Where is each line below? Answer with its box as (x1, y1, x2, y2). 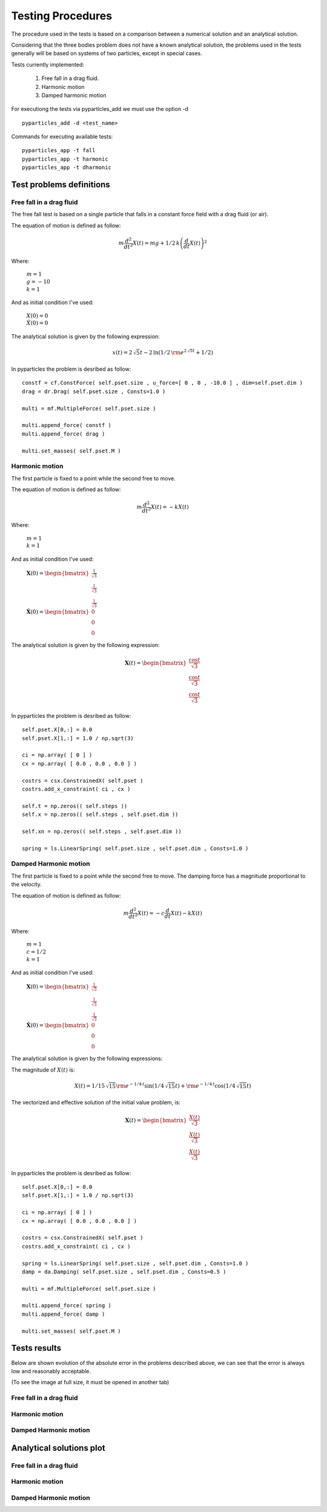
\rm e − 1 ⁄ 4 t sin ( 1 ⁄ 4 (116, 1081, 165, 1089)
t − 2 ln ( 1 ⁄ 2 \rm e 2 (139, 348, 187, 356)
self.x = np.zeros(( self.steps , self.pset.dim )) (22, 811, 179, 818)
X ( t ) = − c (137, 909, 165, 917)
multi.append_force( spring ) (22, 1302, 112, 1309)
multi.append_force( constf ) (22, 422, 112, 429)
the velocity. (11, 881, 42, 888)
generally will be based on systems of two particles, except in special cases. (11, 50, 202, 57)
